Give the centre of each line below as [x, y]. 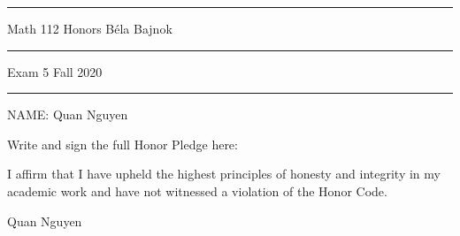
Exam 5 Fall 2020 [55, 71]
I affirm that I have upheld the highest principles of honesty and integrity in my [224, 174]
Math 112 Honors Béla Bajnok [90, 28]
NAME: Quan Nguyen [68, 114]
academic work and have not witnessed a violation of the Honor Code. [197, 190]
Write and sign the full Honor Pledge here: [123, 144]
